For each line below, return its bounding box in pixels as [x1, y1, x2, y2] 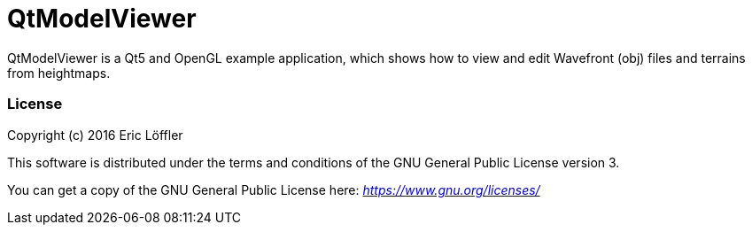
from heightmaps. [7, 65, 111, 81]
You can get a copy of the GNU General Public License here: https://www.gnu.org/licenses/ [7, 182, 540, 197]
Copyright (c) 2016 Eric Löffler [7, 127, 183, 143]
